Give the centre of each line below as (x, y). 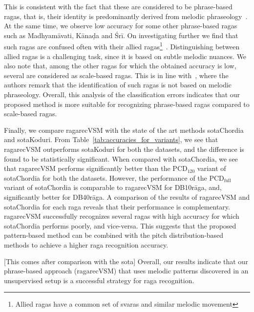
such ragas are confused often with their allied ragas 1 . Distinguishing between (122, 46)
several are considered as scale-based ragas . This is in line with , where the (116, 75)
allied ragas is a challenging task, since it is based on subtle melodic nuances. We (125, 56)
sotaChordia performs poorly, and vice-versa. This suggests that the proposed (120, 225)
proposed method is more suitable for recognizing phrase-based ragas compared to (127, 104)
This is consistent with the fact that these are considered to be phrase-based (118, 6)
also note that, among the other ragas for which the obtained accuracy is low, (120, 66)
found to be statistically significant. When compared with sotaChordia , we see (121, 158)
